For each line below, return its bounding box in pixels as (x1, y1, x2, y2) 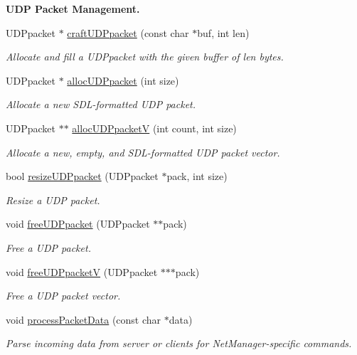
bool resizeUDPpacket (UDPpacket (6, 169, 159, 184)
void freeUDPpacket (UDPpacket (6, 216, 150, 231)
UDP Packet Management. (6, 1, 140, 16)
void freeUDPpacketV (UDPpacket (6, 264, 158, 279)
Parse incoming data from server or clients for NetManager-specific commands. (6, 336, 352, 351)
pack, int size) (166, 169, 228, 184)
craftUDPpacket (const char (67, 25, 189, 40)
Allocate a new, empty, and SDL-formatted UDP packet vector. (6, 144, 280, 159)
